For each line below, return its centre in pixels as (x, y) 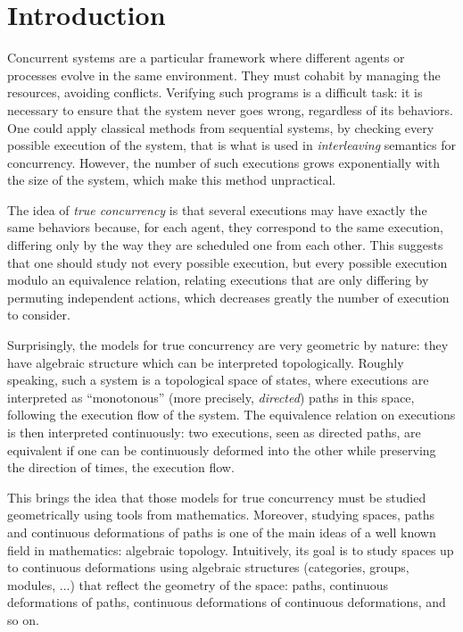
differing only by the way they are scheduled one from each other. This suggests (225, 245)
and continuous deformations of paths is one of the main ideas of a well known (222, 532)
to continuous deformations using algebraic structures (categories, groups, (208, 567)
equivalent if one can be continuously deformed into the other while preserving (222, 449)
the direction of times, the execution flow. (121, 467)
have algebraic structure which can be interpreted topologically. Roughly (206, 362)
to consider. (39, 315)
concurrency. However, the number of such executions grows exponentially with (223, 162)
